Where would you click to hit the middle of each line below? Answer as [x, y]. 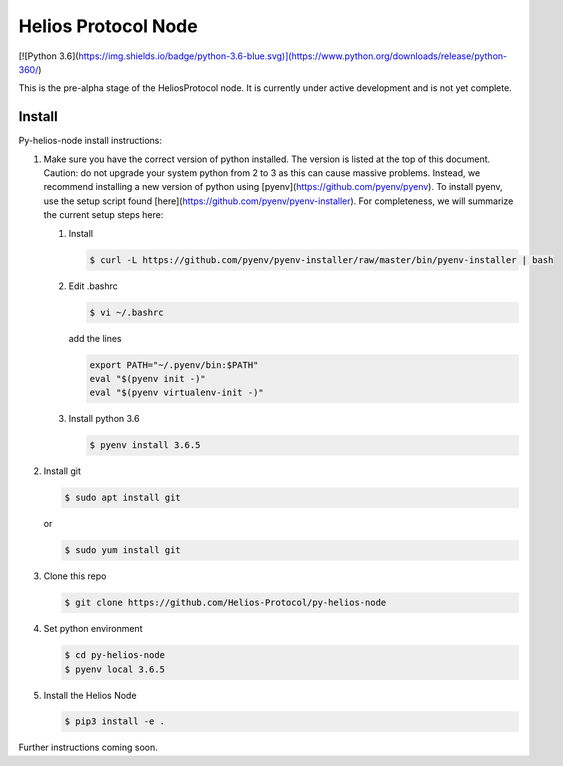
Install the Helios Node [90, 695]
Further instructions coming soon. [88, 747]
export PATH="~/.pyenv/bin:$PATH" [174, 364]
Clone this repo [75, 576]
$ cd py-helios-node [114, 655]
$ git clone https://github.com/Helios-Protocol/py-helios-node [225, 603]
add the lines [95, 338]
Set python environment [93, 629]
